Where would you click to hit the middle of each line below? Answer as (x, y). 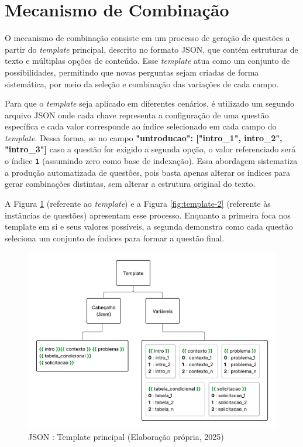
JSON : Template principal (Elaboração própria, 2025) (126, 437)
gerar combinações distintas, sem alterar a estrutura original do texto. (130, 184)
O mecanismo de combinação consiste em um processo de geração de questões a (147, 38)
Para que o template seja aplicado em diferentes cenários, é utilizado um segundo (150, 103)
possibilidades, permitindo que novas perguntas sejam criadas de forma (132, 72)
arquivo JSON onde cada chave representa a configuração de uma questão (137, 115)
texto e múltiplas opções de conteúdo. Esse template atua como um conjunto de (147, 61)
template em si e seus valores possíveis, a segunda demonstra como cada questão (149, 226)
